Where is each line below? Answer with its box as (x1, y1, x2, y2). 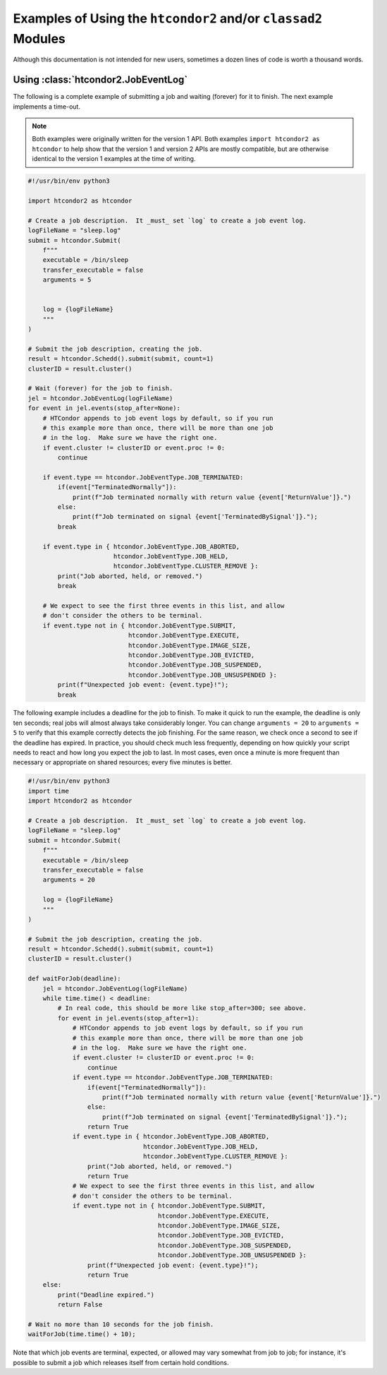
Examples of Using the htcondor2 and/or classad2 (13, 11, 323, 26)
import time (27, 787, 70, 795)
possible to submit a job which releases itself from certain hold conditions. (13, 1358, 229, 1367)
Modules (13, 30, 66, 47)
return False (57, 1301, 103, 1309)
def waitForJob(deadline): (27, 975, 121, 983)
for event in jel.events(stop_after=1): (57, 1014, 199, 1022)
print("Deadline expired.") (57, 1290, 155, 1299)
